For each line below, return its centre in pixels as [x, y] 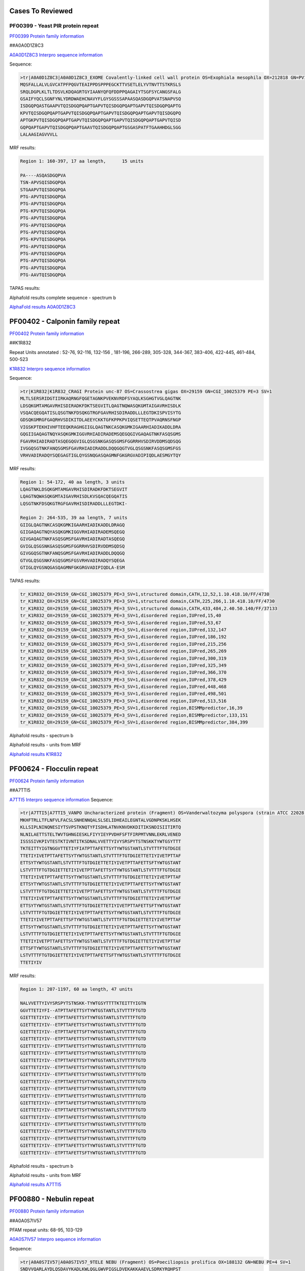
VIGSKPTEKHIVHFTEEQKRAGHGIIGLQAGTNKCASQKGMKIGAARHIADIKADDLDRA [101, 427]
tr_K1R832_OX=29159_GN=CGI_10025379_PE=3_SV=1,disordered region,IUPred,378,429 [123, 679]
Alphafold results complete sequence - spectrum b [63, 297]
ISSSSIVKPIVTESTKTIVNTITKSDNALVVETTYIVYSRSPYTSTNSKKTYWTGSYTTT [101, 842]
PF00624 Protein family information [47, 781]
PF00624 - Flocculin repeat [54, 768]
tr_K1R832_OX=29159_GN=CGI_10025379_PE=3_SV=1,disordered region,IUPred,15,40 [120, 616]
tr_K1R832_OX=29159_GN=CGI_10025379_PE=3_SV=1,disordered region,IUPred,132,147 [123, 630]
